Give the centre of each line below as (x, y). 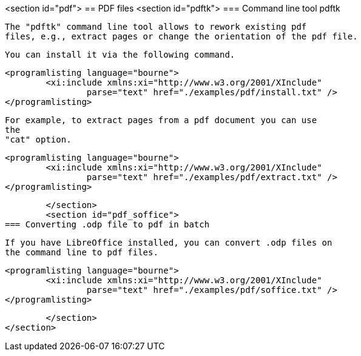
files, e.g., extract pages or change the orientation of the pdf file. (181, 36)
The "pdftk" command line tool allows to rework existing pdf (156, 27)
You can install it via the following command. (120, 55)
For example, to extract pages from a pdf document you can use (161, 120)
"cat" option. (38, 139)
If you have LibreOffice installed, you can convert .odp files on (169, 243)
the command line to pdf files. (82, 252)
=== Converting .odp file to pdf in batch (107, 224)
